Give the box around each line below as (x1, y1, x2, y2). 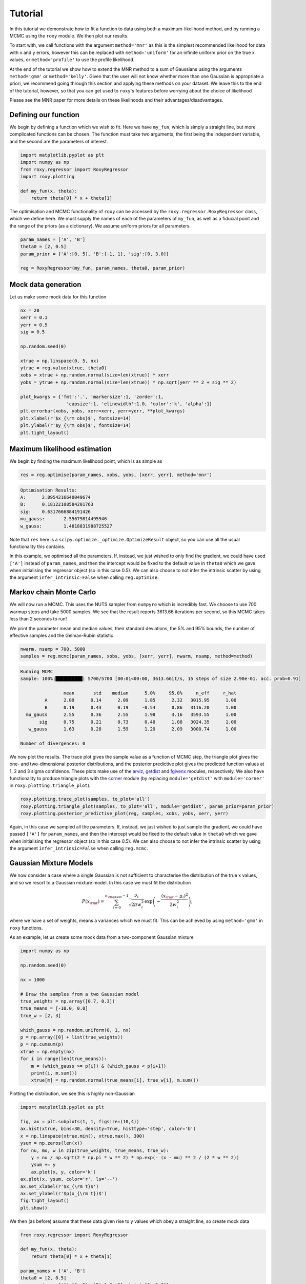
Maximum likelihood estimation (9, 444, 112, 453)
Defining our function (9, 110, 79, 119)
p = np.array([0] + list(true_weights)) (20, 1034, 123, 1040)
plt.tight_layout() (20, 429, 69, 436)
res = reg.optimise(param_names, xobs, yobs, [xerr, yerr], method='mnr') (20, 472, 213, 478)
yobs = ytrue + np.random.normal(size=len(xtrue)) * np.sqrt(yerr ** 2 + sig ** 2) (20, 379, 237, 385)
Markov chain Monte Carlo (9, 588, 96, 597)
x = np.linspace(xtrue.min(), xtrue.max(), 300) (20, 1133, 145, 1139)
